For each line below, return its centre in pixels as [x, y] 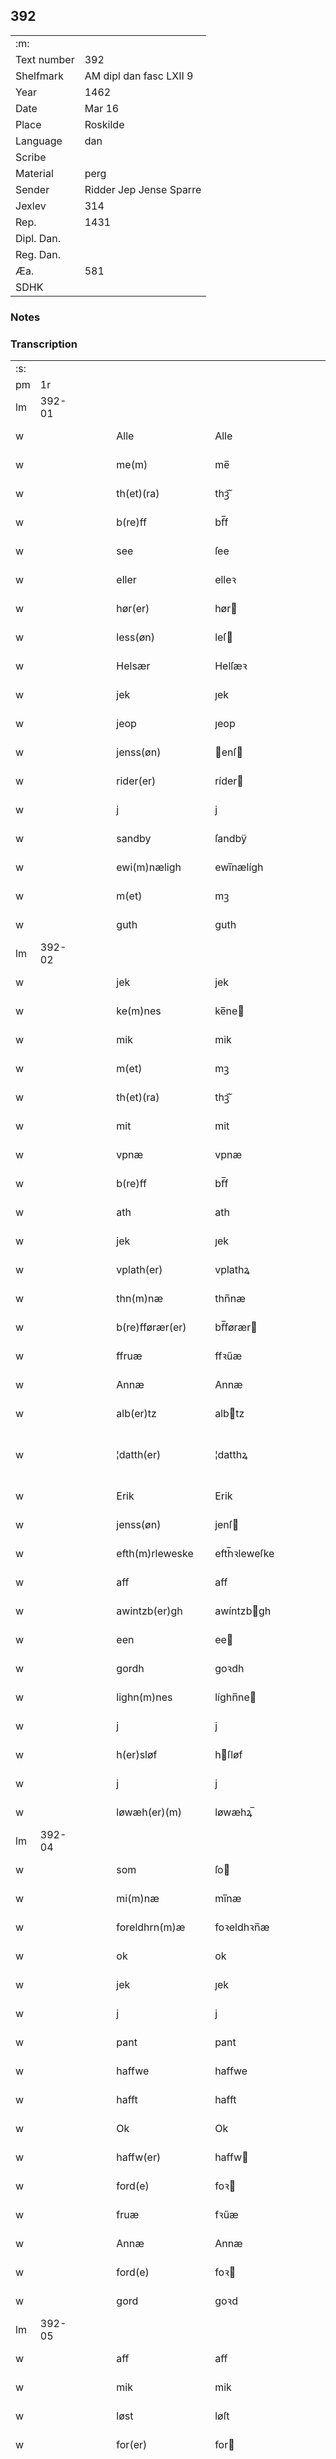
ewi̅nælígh [239, 867]
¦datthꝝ [231, 1455]
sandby [134, 839]
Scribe [31, 157]
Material [34, 173]
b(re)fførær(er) [151, 1327]
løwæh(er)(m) [149, 1812]
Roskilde [104, 124]
